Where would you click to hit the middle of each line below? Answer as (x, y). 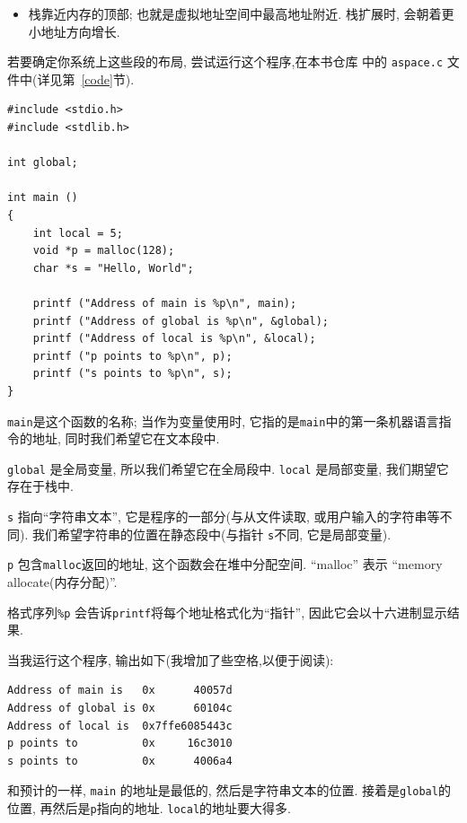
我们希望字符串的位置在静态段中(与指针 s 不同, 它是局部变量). (211, 534)
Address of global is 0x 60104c (120, 709)
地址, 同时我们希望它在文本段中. (126, 438)
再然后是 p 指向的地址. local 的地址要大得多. (165, 808)
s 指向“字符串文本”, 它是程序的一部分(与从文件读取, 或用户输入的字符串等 (224, 517)
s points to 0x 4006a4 (120, 761)
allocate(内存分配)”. (62, 582)
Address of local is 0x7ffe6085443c (120, 726)
